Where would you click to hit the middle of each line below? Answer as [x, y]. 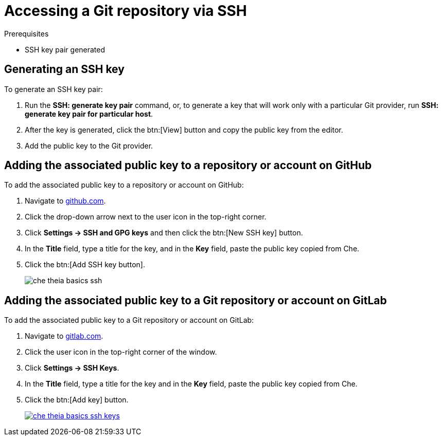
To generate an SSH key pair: [54, 89]
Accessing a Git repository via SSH [126, 11]
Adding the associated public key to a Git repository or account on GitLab [196, 300]
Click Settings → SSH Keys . [72, 368]
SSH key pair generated [65, 49]
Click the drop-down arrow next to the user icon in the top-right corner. [146, 217]
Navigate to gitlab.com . [64, 336]
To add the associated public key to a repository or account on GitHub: [124, 185]
